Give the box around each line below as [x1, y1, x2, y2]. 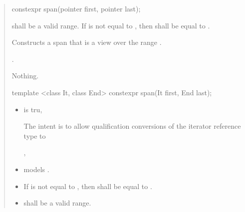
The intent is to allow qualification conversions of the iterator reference [23, 121, 241, 131]
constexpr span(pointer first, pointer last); [11, 3, 141, 13]
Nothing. [11, 70, 39, 81]
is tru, [23, 104, 42, 114]
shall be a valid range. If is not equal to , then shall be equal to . [11, 20, 210, 30]
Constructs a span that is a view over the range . [11, 37, 162, 47]
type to [23, 130, 46, 141]
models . [23, 164, 49, 174]
